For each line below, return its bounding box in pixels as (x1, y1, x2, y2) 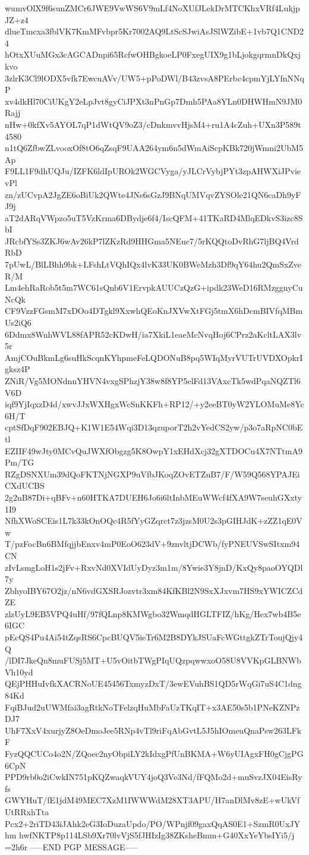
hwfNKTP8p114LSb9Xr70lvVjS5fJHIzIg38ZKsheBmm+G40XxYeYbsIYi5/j (19, 829, 295, 841)
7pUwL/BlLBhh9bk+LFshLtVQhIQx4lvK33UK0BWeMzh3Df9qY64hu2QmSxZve (5, 258, 301, 271)
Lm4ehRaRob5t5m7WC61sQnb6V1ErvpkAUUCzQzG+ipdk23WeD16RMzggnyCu (5, 281, 303, 294)
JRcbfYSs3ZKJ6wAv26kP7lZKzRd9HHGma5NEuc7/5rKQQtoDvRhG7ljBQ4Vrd (5, 234, 299, 247)
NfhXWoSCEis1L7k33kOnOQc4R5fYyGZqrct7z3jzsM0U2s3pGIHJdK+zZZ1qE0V (5, 514, 302, 527)
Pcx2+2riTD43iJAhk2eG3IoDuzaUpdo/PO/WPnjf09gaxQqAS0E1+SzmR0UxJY (5, 817, 301, 829)
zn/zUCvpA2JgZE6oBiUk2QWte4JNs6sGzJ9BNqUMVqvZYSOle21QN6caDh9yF (5, 188, 301, 200)
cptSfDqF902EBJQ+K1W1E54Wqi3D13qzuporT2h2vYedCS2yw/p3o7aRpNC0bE (5, 421, 303, 433)
